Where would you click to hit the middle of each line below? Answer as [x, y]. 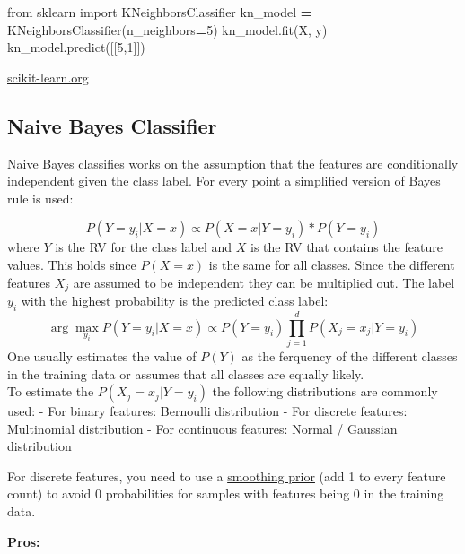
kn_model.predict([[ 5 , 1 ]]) [76, 47]
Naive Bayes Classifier [112, 125]
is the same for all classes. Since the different [332, 264]
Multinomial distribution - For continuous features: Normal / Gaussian [202, 428]
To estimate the [51, 391]
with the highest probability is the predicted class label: [175, 300]
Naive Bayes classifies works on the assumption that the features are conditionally [233, 163]
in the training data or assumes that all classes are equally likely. [186, 373]
